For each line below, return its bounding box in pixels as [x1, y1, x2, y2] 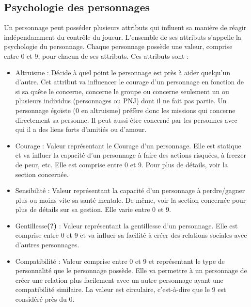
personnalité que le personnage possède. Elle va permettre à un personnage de [15, 265, 247, 275]
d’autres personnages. [15, 240, 79, 250]
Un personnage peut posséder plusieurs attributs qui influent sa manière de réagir [4, 22, 247, 32]
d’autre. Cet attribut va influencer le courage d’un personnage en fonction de [15, 77, 244, 87]
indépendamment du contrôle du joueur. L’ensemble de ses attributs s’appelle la [4, 32, 241, 42]
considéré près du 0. [15, 294, 75, 304]
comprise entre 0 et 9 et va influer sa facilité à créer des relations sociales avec [15, 230, 247, 240]
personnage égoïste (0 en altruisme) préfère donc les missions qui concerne [15, 105, 235, 115]
